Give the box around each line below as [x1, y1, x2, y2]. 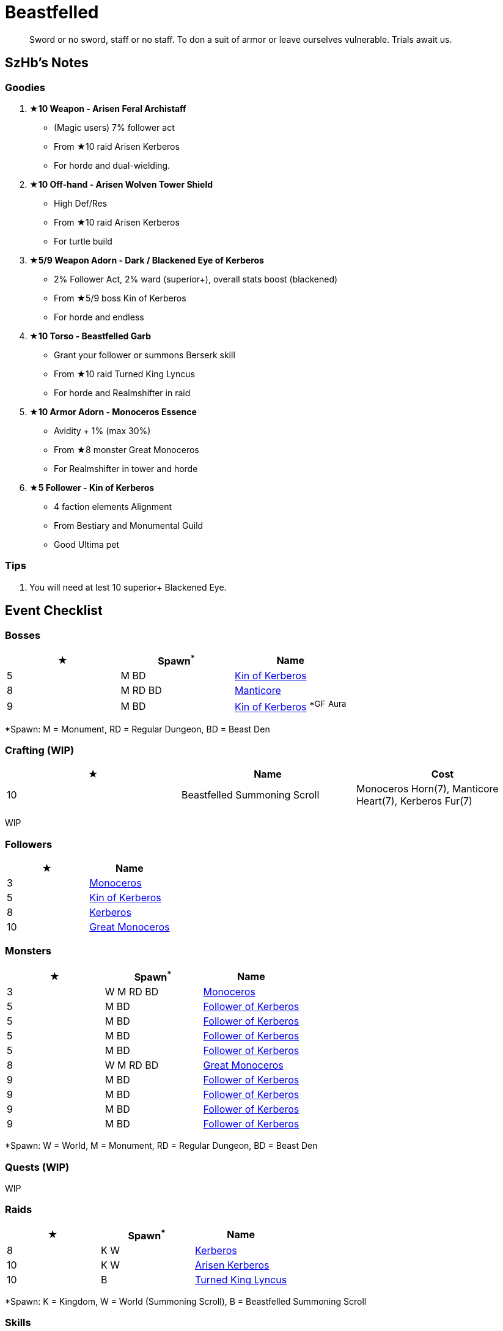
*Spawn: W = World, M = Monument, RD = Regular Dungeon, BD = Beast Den [5, 1140, 318, 1151]
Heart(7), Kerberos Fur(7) [356, 795, 472, 808]
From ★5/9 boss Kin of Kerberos [54, 292, 186, 303]
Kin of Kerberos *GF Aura [234, 699, 347, 713]
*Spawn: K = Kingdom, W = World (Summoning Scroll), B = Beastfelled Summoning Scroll [5, 1296, 367, 1307]
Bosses [5, 629, 41, 641]
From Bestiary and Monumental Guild [54, 520, 204, 531]
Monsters [5, 945, 52, 957]
